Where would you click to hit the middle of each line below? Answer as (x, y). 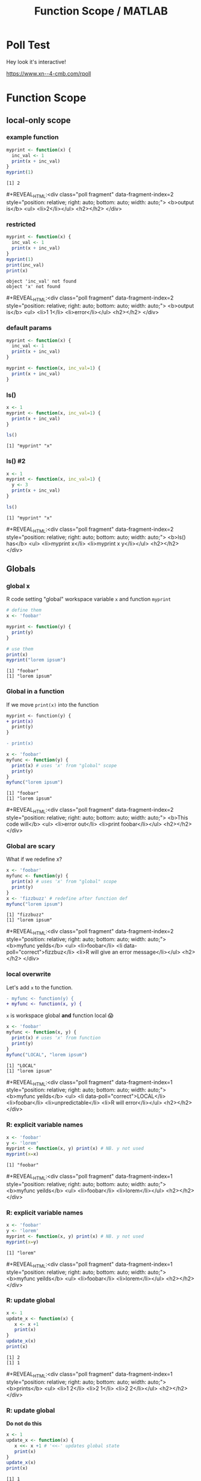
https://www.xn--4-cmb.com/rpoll (49, 73)
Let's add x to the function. (40, 987)
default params (29, 328)
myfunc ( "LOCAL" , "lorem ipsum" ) (47, 1055)
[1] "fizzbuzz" (25, 915)
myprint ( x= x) (23, 1154)
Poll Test (28, 45)
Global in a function (36, 692)
